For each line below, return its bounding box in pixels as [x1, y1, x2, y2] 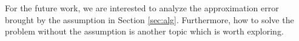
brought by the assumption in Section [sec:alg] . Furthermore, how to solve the [5, 13, 294, 26]
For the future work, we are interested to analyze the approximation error [5, 2, 279, 14]
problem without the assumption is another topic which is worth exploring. [5, 25, 284, 37]
